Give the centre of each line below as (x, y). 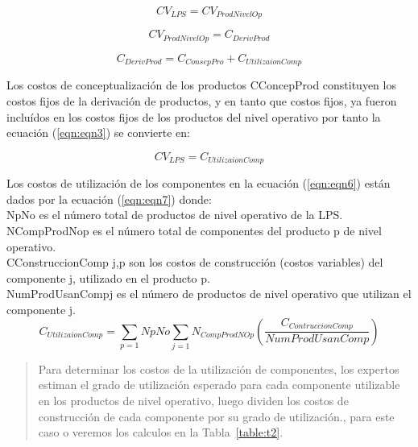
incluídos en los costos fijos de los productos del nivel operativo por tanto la (194, 116)
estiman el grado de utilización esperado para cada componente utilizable (219, 385)
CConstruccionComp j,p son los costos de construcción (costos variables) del (195, 262)
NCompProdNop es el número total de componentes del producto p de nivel (194, 230)
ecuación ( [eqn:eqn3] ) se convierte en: (99, 132)
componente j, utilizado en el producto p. (108, 277)
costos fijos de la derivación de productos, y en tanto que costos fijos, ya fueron (202, 100)
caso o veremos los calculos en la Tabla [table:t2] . (161, 432)
